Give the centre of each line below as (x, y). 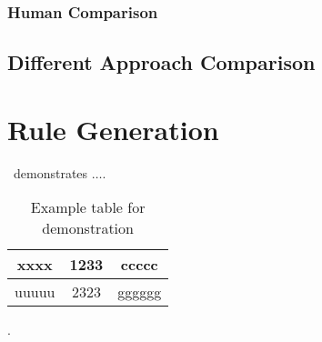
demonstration (88, 228)
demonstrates (50, 172)
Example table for (88, 207)
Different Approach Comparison (161, 62)
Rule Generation (113, 129)
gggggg (140, 292)
